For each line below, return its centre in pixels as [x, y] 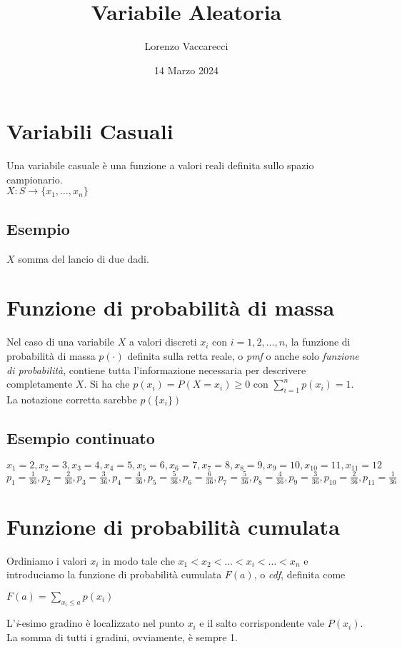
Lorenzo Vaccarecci [186, 46]
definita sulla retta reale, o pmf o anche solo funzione [243, 355]
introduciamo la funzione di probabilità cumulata [114, 574]
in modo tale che [139, 560]
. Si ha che [107, 384]
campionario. [35, 179]
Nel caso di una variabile [61, 342]
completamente [40, 384]
